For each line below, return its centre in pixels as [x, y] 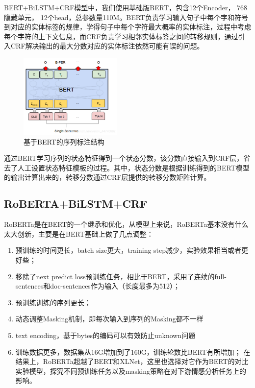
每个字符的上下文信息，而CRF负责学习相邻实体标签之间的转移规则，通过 [121, 36]
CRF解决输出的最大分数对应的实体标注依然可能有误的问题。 [107, 46]
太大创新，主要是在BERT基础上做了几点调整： [79, 233]
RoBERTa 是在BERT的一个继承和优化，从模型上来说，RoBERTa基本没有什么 [126, 224]
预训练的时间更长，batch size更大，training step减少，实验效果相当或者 [128, 250]
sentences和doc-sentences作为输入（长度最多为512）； [98, 286]
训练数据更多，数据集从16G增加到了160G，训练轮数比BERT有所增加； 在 [133, 352]
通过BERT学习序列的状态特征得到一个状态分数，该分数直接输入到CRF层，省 [127, 158]
